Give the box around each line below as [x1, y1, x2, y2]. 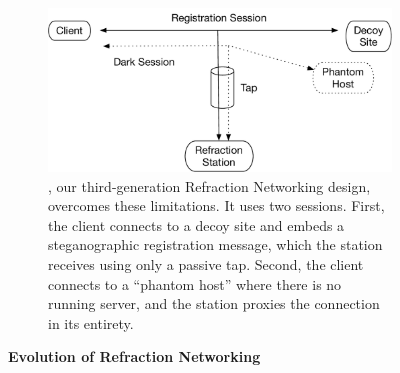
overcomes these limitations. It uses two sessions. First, [48, 195, 385, 216]
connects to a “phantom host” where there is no [48, 273, 342, 294]
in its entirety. [48, 312, 134, 333]
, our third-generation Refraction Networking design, [48, 175, 371, 196]
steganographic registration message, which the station [48, 234, 383, 255]
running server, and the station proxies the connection [48, 293, 380, 314]
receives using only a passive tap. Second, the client [48, 253, 364, 274]
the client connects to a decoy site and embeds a [48, 214, 345, 235]
